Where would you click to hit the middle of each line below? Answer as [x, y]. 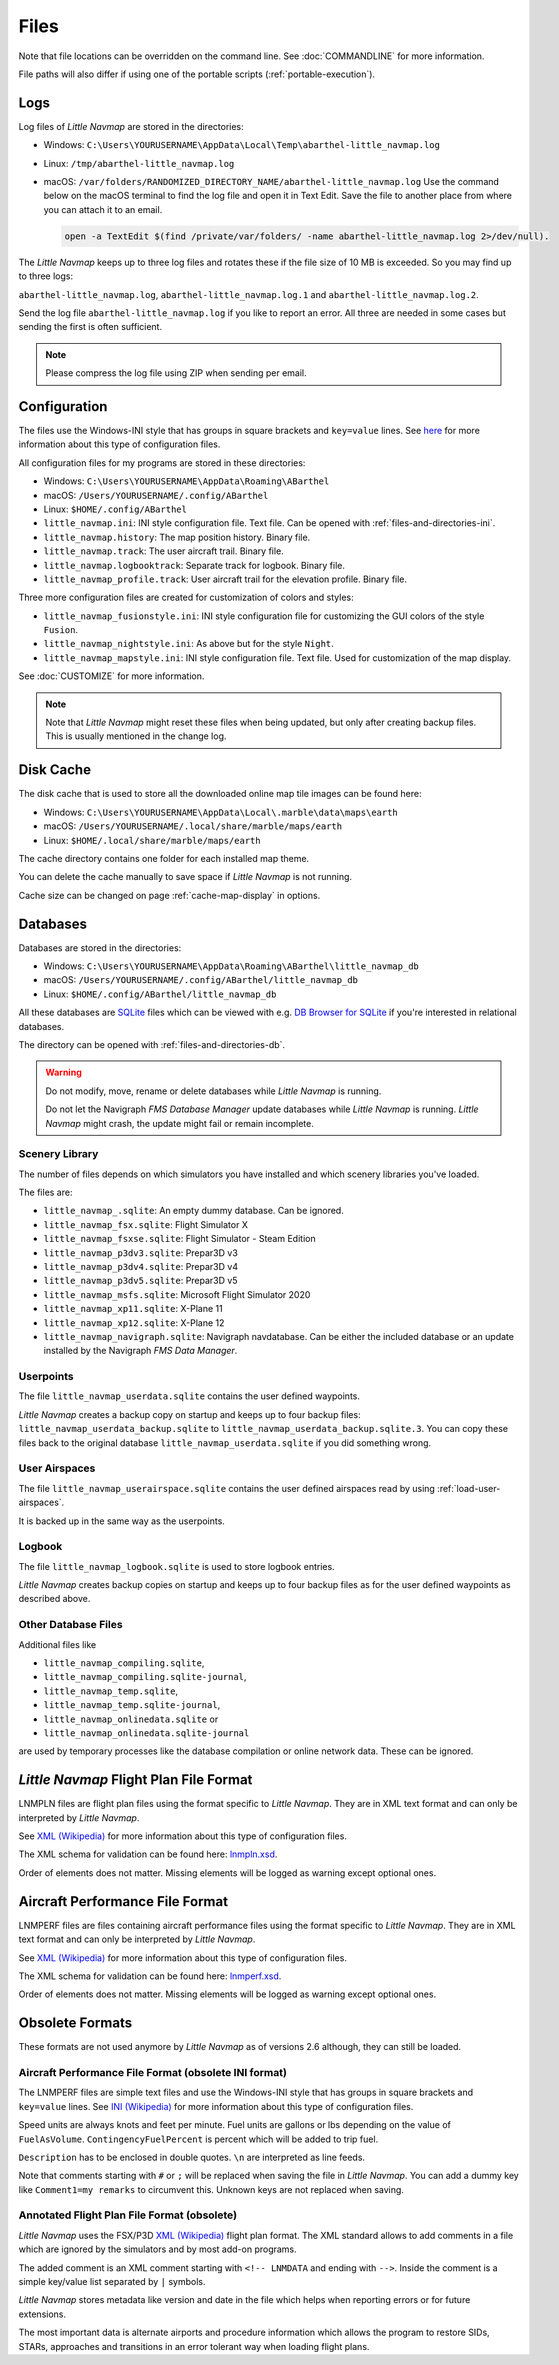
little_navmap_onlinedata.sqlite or [131, 1719]
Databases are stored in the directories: [100, 947]
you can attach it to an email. [103, 209]
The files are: [45, 1192]
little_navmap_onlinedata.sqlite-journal [146, 1733]
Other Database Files [71, 1625]
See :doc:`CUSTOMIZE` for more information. [111, 676]
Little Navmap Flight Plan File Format [135, 1780]
